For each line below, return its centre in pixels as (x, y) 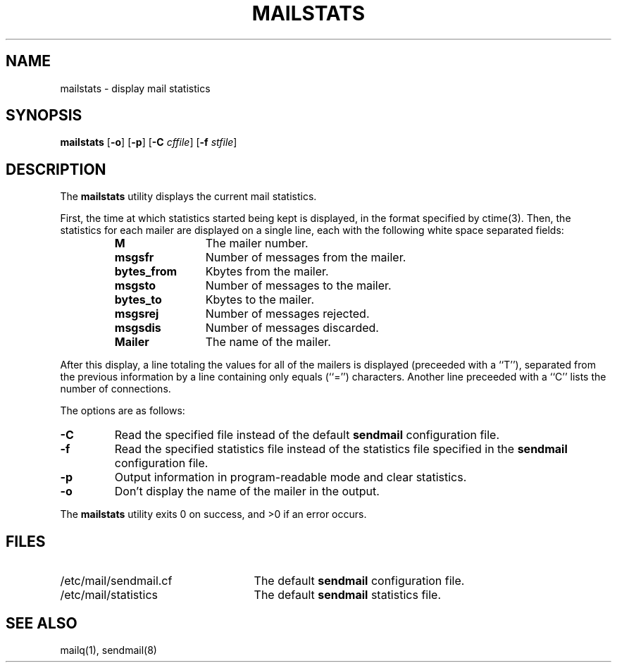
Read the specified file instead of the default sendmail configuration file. (307, 435)
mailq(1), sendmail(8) (108, 650)
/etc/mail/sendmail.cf (116, 581)
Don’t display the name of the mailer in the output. (247, 491)
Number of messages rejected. (287, 314)
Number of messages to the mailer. (298, 286)
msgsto (135, 286)
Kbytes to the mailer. (260, 300)
